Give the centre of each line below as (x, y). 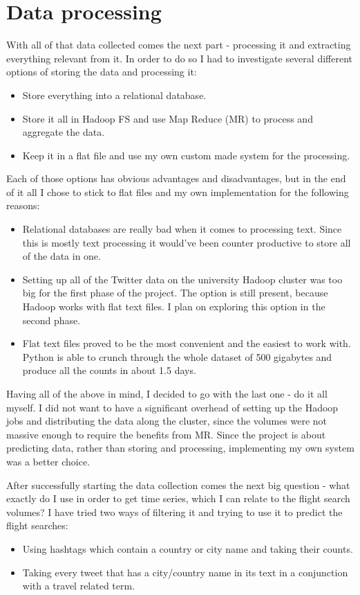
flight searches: (37, 525)
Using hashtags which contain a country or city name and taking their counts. (188, 548)
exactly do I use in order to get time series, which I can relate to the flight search (178, 498)
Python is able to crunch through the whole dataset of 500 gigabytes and (177, 356)
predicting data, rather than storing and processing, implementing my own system (180, 448)
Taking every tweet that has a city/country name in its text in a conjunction (185, 572)
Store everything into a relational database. (114, 95)
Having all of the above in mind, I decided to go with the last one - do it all (167, 393)
